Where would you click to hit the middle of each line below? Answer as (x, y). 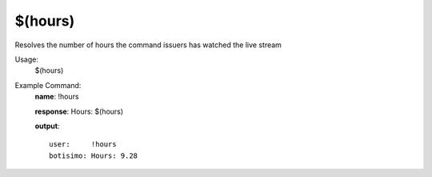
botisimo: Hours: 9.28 (94, 155)
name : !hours (57, 97)
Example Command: (48, 85)
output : (47, 126)
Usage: (27, 59)
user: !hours (83, 145)
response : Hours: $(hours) (79, 111)
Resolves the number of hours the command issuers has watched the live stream (148, 45)
